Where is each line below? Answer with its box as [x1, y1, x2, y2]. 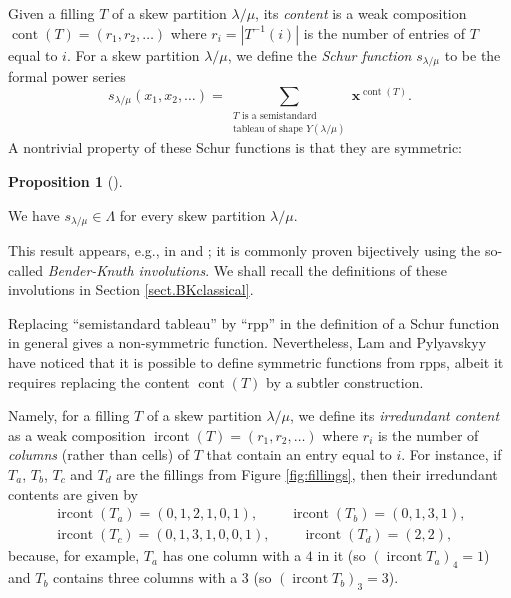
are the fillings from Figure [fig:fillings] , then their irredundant [116, 464, 498, 484]
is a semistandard [241, 111, 317, 122]
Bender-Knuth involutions [47, 259, 206, 280]
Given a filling [8, 3, 95, 23]
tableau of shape [232, 124, 303, 135]
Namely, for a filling [8, 405, 130, 426]
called [8, 259, 43, 280]
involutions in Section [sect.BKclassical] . [8, 279, 254, 300]
